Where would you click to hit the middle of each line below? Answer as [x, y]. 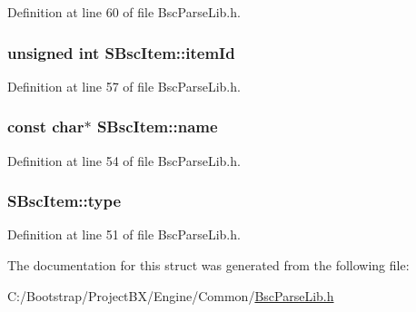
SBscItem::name [157, 127]
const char [46, 127]
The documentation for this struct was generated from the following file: [208, 265]
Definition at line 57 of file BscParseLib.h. [124, 86]
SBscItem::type [64, 201]
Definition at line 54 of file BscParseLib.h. [124, 160]
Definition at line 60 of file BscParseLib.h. [124, 12]
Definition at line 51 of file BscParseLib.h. [124, 234]
